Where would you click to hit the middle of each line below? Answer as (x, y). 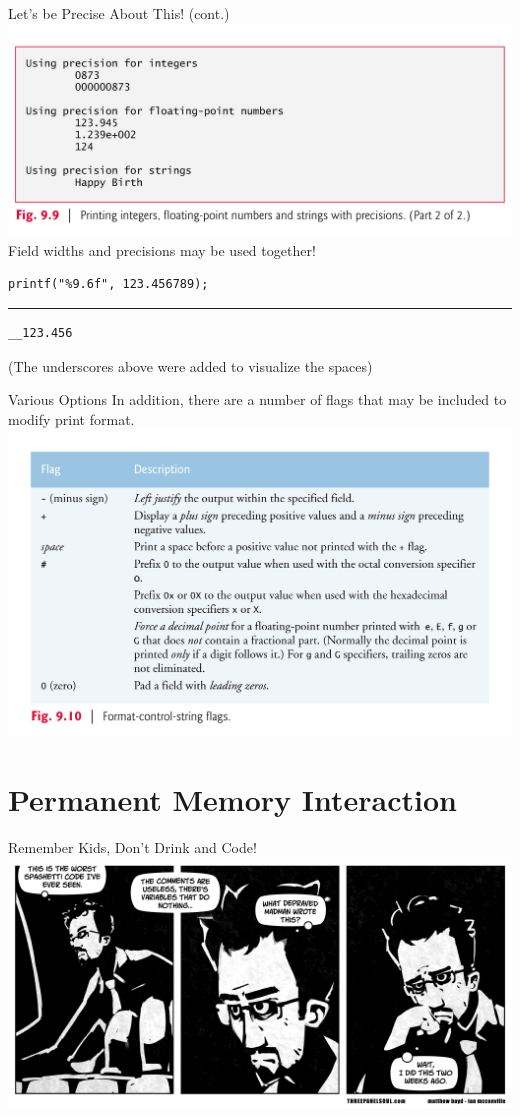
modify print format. (71, 418)
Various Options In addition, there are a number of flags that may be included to (257, 399)
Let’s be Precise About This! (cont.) (119, 13)
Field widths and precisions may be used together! (162, 249)
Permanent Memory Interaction (232, 798)
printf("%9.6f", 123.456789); (108, 284)
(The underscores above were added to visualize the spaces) (190, 365)
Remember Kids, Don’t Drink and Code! (132, 846)
